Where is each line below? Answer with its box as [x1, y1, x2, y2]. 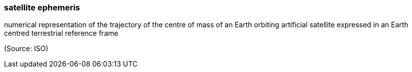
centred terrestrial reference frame [4, 29, 118, 38]
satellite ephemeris [4, 2, 80, 12]
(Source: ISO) [4, 44, 48, 53]
